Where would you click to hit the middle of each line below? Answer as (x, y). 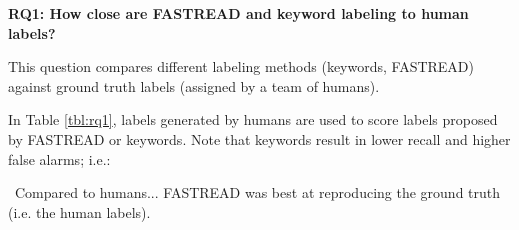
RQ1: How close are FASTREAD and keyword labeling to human (238, 13)
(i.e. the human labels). (79, 211)
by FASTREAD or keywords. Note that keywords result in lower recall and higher (259, 138)
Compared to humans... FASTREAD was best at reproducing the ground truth (258, 192)
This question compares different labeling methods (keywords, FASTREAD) (241, 66)
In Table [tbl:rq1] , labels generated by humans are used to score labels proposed (253, 119)
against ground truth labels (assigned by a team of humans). (194, 85)
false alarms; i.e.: (59, 158)
